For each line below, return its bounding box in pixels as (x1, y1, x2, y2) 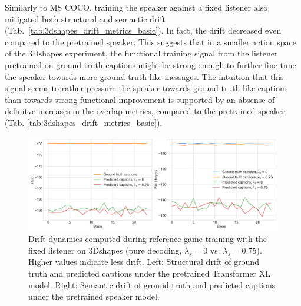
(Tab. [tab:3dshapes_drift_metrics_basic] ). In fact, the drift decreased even (5, 24, 282, 36)
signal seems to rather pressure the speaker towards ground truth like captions (5, 82, 288, 94)
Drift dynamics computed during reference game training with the (28, 232, 267, 245)
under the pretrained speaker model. (28, 290, 160, 302)
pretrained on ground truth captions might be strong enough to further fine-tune (5, 58, 296, 71)
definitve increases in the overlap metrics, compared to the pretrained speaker (5, 105, 285, 117)
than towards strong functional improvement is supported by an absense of (5, 93, 275, 105)
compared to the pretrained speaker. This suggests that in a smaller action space (5, 35, 296, 48)
